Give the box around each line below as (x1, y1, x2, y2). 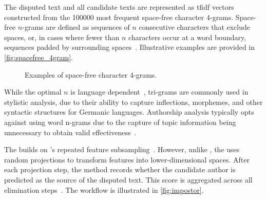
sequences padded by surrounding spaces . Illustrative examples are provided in (4, 42, 255, 52)
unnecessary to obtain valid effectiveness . (4, 126, 137, 137)
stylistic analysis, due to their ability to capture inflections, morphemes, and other (4, 96, 263, 107)
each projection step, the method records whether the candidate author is (4, 164, 236, 175)
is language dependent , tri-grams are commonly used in (70, 86, 249, 97)
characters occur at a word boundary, (128, 31, 246, 42)
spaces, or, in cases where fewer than (4, 31, 120, 42)
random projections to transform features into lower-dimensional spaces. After (4, 154, 250, 165)
